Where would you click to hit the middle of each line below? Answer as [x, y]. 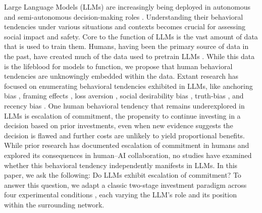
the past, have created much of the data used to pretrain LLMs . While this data [129, 56]
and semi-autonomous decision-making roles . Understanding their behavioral [124, 16]
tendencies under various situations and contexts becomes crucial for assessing [125, 26]
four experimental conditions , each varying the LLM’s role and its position [120, 195]
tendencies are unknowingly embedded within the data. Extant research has [121, 76]
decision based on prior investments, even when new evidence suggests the [119, 125]
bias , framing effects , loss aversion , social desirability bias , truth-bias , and [124, 96]
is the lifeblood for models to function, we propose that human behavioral [118, 66]
